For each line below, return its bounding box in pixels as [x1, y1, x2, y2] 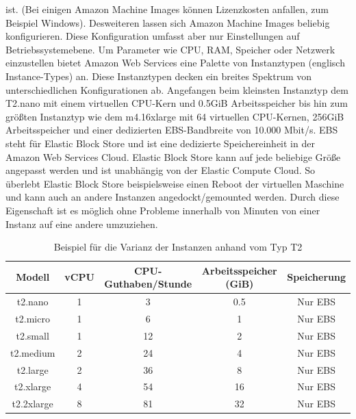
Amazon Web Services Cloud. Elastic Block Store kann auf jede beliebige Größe [5, 149, 341, 164]
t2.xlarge [14, 379, 51, 394]
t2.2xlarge [12, 396, 53, 411]
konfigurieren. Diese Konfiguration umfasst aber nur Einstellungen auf [5, 29, 300, 43]
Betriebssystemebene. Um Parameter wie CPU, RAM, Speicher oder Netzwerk [5, 42, 335, 56]
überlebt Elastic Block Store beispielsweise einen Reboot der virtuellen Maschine [5, 176, 344, 190]
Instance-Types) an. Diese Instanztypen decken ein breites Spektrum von [5, 68, 312, 83]
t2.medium [10, 345, 55, 359]
